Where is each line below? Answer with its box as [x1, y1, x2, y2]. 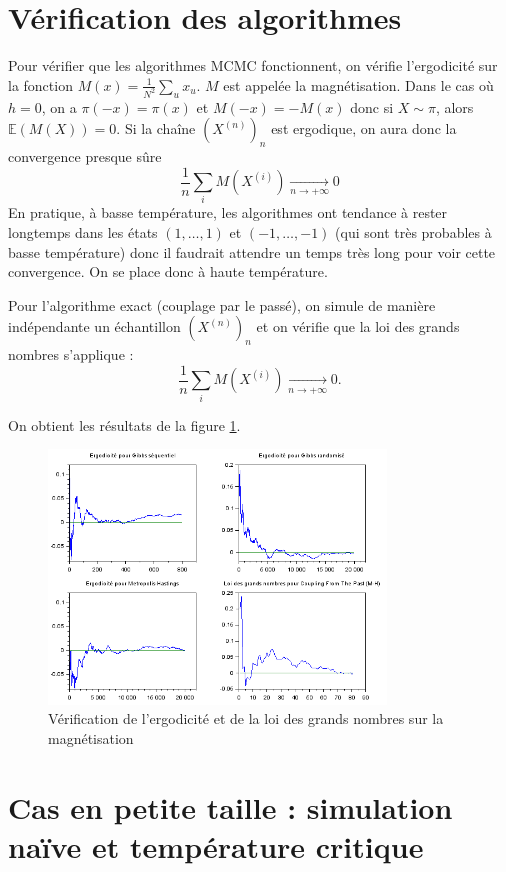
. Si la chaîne [116, 118, 196, 139]
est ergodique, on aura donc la [271, 118, 457, 139]
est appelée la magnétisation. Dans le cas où [223, 74, 494, 95]
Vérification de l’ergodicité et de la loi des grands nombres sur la [48, 708, 444, 729]
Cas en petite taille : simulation [8, 786, 453, 827]
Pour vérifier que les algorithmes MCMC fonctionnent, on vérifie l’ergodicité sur [8, 55, 498, 76]
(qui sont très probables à [335, 221, 492, 242]
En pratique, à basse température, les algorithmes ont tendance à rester [8, 202, 448, 223]
